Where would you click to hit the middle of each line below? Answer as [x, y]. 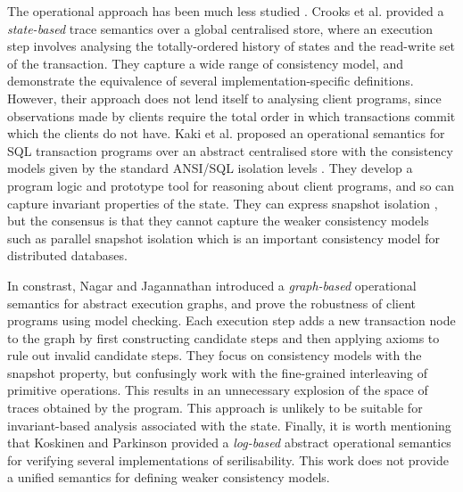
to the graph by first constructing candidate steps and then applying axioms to [223, 337]
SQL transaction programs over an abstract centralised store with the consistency [230, 150]
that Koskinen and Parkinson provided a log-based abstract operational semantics [229, 443]
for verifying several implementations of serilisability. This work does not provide [228, 459]
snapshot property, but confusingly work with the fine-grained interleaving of [218, 372]
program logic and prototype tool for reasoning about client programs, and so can [231, 185]
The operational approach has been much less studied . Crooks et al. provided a [226, 11]
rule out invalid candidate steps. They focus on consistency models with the [215, 355]
